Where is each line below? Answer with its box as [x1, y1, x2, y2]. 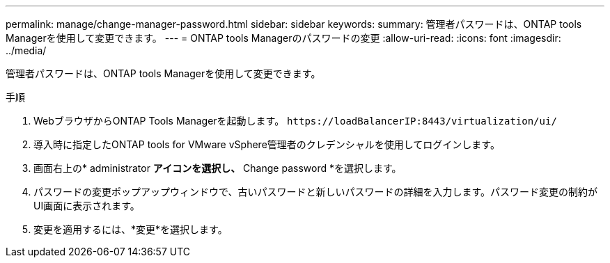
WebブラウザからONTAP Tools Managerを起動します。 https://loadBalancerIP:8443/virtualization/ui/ [33, 115, 557, 127]
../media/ [6, 45, 47, 56]
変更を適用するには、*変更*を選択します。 [33, 223, 228, 235]
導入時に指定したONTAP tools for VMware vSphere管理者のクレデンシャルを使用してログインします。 [33, 138, 500, 150]
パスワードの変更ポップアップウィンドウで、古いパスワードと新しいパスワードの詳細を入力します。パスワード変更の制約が [33, 186, 598, 198]
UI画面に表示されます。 [33, 200, 140, 212]
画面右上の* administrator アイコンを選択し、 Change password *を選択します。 [33, 162, 402, 174]
